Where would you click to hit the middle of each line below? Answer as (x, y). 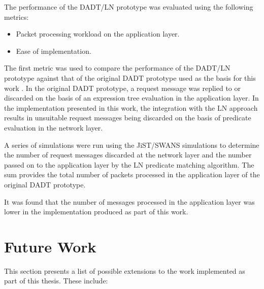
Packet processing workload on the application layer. (98, 34)
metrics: (16, 17)
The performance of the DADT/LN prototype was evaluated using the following (129, 7)
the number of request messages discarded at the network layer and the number (128, 155)
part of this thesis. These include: (56, 281)
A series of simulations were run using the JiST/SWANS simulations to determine (132, 144)
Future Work (50, 246)
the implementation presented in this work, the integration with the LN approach (131, 107)
